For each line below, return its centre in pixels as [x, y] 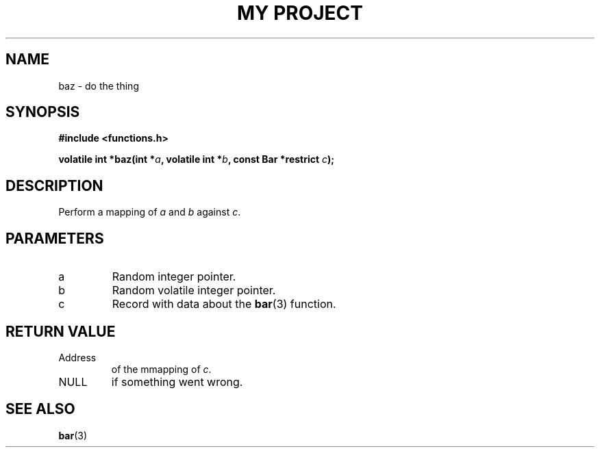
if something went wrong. [177, 381]
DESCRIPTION [54, 185]
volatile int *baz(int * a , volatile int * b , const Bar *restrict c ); [197, 159]
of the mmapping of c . [161, 369]
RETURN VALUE [61, 331]
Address [77, 357]
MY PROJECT [300, 13]
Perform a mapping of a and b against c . [150, 212]
